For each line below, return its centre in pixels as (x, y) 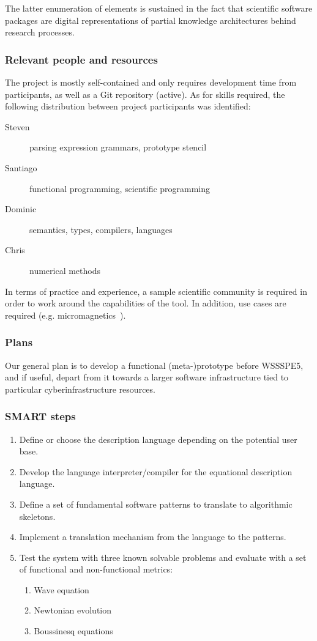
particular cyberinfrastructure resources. (80, 389)
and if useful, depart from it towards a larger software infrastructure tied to (147, 377)
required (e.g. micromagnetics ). (65, 315)
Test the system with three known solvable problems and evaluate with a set (163, 557)
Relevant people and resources (81, 59)
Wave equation (62, 589)
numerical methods (65, 270)
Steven (17, 126)
